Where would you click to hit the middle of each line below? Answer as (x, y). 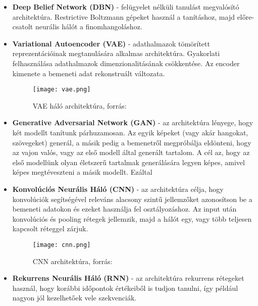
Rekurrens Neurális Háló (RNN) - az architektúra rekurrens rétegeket (128, 278)
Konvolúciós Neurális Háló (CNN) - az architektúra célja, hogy (118, 189)
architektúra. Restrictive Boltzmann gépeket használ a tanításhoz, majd (123, 16)
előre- (246, 16)
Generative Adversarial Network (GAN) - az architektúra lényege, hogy (133, 122)
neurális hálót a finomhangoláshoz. (89, 27)
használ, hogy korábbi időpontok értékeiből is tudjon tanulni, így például (125, 288)
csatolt (23, 27)
